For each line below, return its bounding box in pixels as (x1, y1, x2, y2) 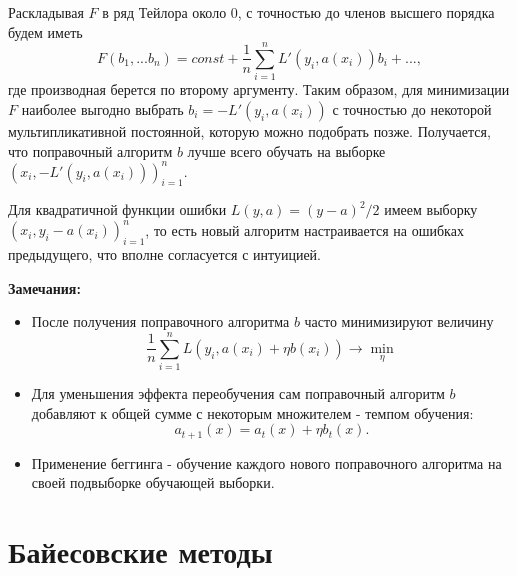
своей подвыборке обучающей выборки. (31, 472, 275, 493)
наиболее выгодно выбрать (21, 98, 184, 119)
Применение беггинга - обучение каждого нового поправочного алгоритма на (31, 452, 502, 473)
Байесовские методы (8, 531, 273, 572)
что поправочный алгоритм (8, 140, 173, 161)
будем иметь (8, 21, 83, 42)
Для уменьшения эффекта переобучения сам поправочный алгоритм (31, 383, 445, 404)
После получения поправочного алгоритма (31, 311, 290, 332)
